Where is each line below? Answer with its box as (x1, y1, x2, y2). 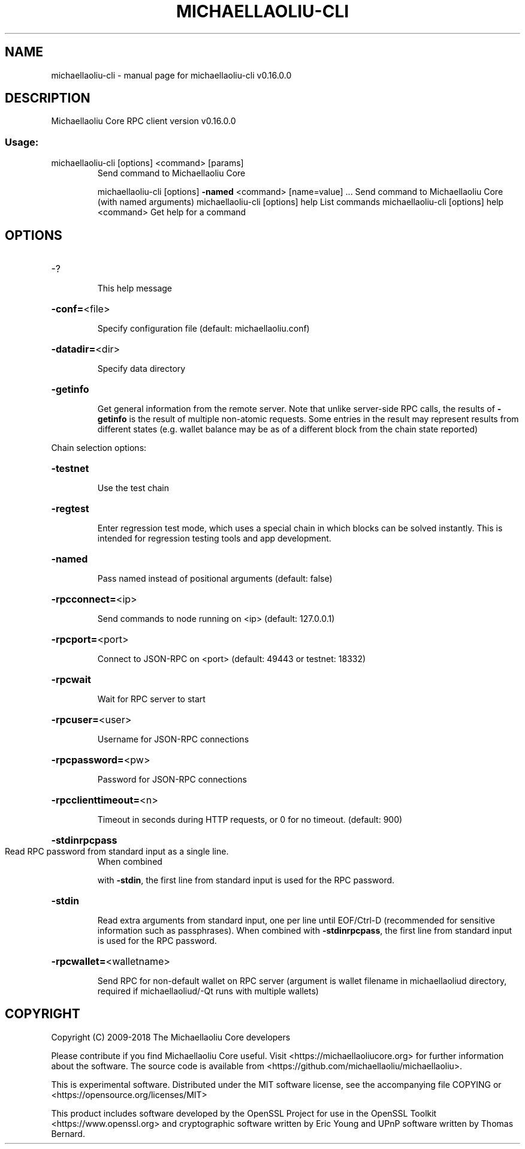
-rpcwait (51, 673, 91, 686)
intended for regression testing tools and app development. (97, 533, 331, 544)
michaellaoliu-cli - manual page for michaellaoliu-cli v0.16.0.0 (51, 70, 292, 80)
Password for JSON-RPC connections (97, 774, 247, 785)
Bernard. (51, 1128, 85, 1139)
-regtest (51, 503, 89, 515)
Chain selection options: (51, 443, 147, 453)
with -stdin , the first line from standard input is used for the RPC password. (97, 875, 395, 886)
